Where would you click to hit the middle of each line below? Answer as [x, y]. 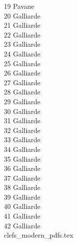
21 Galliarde [22, 25]
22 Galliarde [22, 34]
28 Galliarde [22, 92]
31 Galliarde [22, 121]
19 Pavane [19, 6]
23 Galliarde [22, 44]
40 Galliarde [22, 206]
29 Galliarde [22, 101]
